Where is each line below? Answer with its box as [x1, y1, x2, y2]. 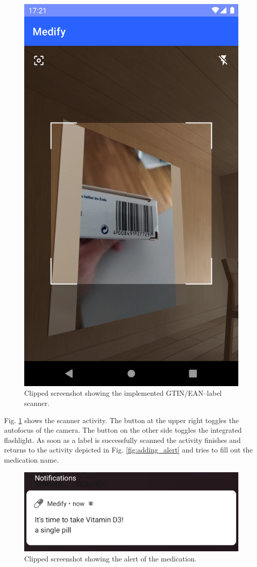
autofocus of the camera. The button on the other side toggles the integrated [4, 425, 242, 435]
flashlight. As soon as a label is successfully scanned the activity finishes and [4, 434, 241, 445]
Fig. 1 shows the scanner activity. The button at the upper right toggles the [4, 414, 239, 425]
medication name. [4, 454, 59, 465]
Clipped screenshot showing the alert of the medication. [24, 553, 197, 564]
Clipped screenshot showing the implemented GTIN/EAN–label [24, 388, 222, 398]
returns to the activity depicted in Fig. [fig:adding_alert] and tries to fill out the [4, 444, 253, 455]
